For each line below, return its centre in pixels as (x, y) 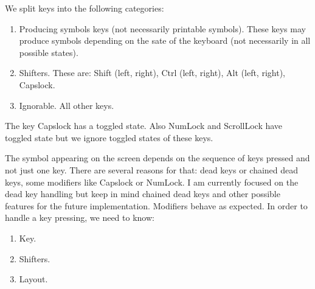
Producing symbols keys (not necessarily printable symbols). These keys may (162, 28)
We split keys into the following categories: (85, 8)
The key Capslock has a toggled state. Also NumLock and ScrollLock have (144, 126)
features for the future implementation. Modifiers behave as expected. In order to (156, 205)
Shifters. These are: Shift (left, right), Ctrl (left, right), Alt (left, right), (152, 73)
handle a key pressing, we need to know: (80, 218)
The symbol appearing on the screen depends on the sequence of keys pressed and (157, 158)
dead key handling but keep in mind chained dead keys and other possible (143, 194)
